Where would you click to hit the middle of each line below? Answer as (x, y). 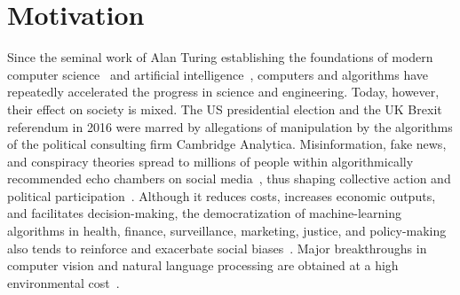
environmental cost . (63, 282)
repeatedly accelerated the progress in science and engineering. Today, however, (223, 92)
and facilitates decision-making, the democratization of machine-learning (204, 213)
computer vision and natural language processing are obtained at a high (203, 265)
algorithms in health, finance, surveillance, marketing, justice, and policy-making (227, 231)
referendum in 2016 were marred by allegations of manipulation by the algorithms (230, 126)
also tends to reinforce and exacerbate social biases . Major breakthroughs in (217, 248)
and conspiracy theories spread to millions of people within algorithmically (210, 161)
